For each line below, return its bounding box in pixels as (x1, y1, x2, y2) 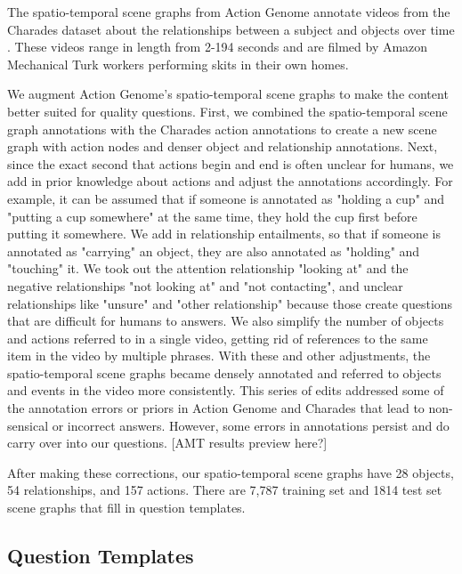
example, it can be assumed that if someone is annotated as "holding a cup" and (7, 189, 445, 207)
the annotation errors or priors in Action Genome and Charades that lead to (7, 399, 425, 417)
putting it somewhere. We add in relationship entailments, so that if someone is (7, 224, 442, 243)
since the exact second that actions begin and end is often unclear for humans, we (7, 154, 454, 173)
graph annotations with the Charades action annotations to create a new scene (7, 119, 437, 138)
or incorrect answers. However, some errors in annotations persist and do (52, 416, 450, 434)
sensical (7, 416, 49, 434)
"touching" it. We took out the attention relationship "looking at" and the (7, 259, 409, 278)
